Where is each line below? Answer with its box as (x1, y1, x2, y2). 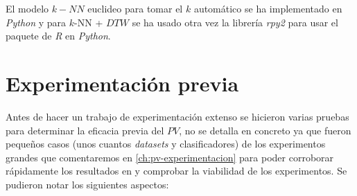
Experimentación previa (6, 69, 239, 97)
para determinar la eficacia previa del (6, 123, 164, 137)
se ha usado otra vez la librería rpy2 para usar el (132, 15, 338, 29)
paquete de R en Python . (6, 28, 111, 43)
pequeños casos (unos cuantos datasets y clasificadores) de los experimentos (6, 136, 326, 151)
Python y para (6, 15, 67, 29)
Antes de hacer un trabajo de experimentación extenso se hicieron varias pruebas (6, 109, 349, 123)
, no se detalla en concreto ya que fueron (179, 123, 351, 137)
